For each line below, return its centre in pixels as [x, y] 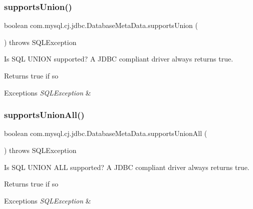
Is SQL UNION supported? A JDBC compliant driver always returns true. [119, 59]
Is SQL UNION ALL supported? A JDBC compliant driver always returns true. [127, 167]
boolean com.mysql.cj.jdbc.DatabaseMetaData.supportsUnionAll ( [106, 133]
